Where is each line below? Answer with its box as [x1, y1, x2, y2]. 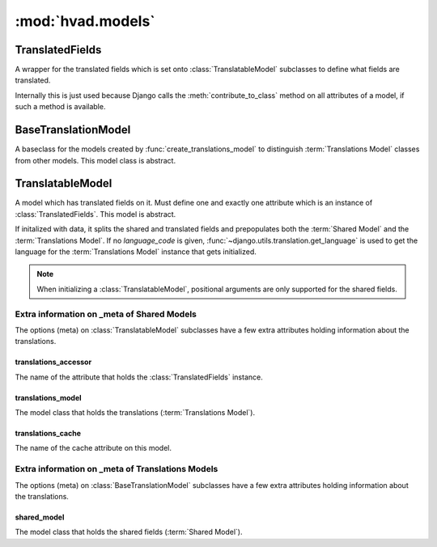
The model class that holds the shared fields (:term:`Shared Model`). [15, 527, 243, 537]
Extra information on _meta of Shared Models [15, 308, 197, 320]
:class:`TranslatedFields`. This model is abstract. [15, 209, 176, 218]
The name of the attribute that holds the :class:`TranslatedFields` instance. [15, 372, 263, 382]
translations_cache [15, 429, 81, 439]
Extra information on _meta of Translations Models [15, 464, 218, 475]
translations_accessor [15, 357, 92, 367]
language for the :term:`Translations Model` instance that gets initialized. [15, 247, 257, 257]
